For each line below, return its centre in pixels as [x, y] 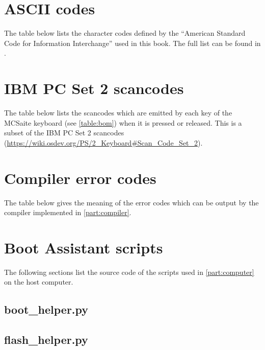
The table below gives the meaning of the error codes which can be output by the [131, 202]
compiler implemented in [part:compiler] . [68, 212]
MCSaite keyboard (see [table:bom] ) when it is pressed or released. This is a [123, 122]
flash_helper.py [46, 340]
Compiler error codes [80, 178]
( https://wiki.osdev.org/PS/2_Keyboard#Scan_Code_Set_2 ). [103, 142]
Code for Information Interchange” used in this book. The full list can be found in [132, 43]
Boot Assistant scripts [84, 247]
